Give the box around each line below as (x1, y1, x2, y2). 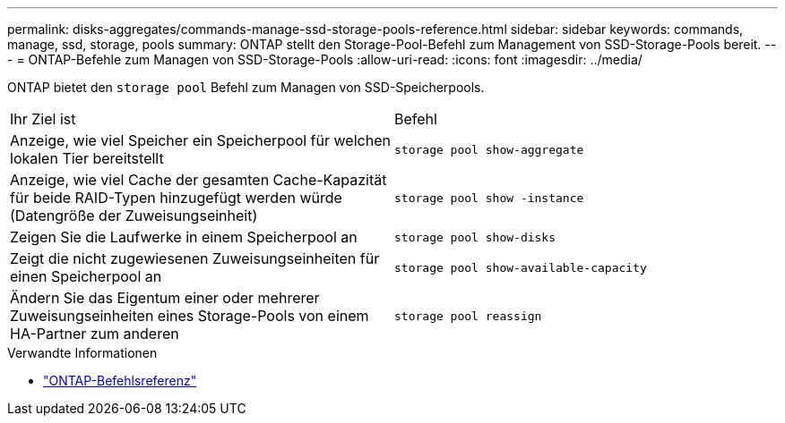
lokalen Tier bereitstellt (10, 149, 164, 167)
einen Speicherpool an (10, 267, 162, 285)
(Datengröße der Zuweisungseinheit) (10, 207, 258, 224)
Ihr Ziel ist (10, 110, 76, 128)
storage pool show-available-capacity (394, 260, 647, 275)
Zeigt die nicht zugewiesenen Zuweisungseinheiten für (10, 250, 380, 267)
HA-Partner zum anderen (10, 325, 179, 343)
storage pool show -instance (394, 190, 584, 205)
